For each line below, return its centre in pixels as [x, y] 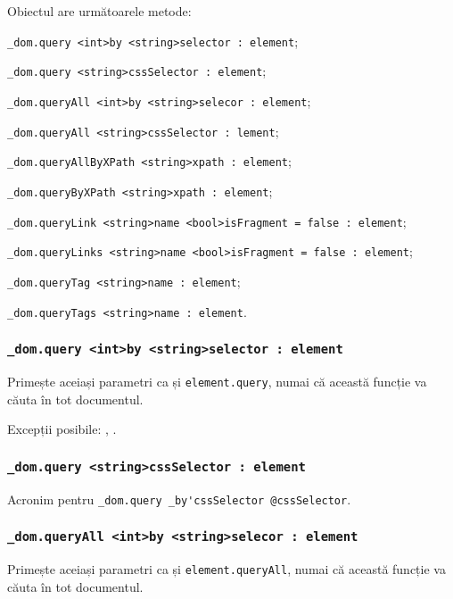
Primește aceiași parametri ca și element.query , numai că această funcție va [217, 381]
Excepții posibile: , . [62, 429]
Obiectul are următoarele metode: [99, 11]
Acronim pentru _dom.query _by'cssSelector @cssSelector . [179, 499]
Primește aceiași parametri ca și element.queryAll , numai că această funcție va [226, 569]
